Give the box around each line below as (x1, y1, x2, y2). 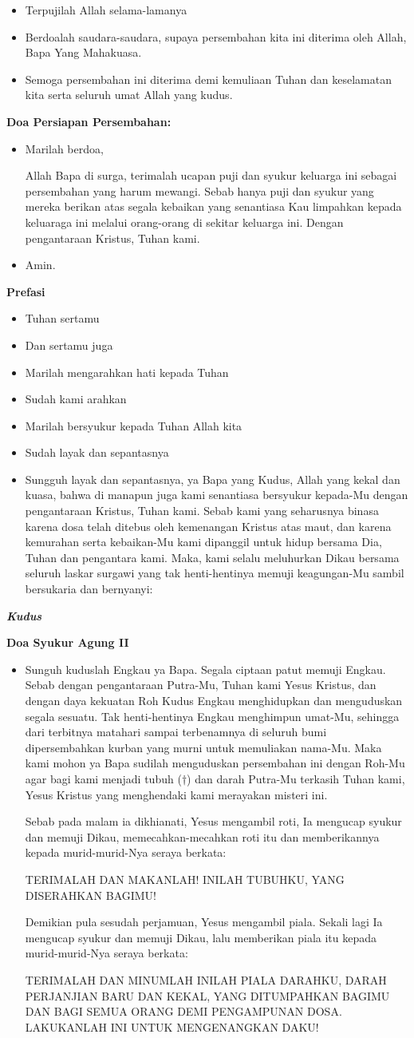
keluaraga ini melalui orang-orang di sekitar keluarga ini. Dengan (25, 213, 344, 230)
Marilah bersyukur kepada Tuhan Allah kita (25, 417, 242, 434)
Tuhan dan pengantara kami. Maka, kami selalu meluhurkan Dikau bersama (25, 549, 400, 565)
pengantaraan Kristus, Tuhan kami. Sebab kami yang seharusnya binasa (25, 502, 379, 519)
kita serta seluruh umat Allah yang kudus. (25, 86, 233, 103)
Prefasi (6, 283, 45, 299)
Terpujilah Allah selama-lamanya (25, 2, 187, 18)
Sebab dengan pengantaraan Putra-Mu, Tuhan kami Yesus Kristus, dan (25, 676, 377, 693)
